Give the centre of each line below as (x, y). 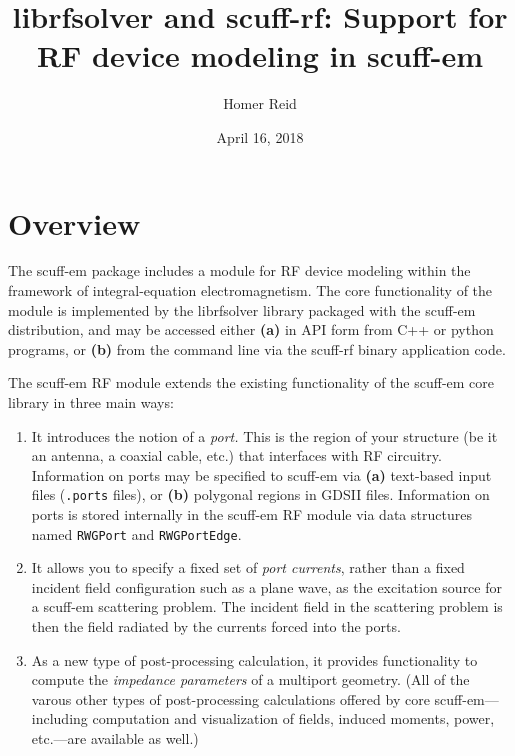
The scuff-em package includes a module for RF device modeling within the (239, 270)
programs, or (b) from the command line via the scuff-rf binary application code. (257, 348)
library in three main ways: (91, 402)
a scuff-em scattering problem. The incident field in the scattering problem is (267, 606)
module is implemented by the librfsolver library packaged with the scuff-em (242, 309)
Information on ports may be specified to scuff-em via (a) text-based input (261, 474)
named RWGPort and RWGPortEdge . (136, 533)
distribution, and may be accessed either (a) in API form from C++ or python (251, 329)
